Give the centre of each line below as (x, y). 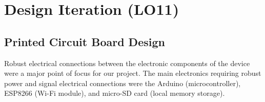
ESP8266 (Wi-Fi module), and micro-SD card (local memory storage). (115, 93)
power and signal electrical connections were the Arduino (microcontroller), (123, 83)
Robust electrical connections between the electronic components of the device (127, 63)
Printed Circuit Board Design (85, 41)
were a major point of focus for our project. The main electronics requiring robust (133, 73)
